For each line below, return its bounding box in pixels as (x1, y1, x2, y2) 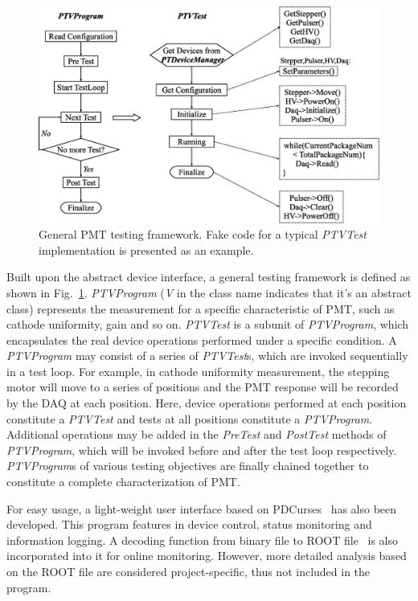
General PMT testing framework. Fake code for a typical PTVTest (39, 226, 367, 243)
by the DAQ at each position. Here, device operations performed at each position (6, 395, 407, 411)
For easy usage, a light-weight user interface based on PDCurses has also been (6, 500, 397, 517)
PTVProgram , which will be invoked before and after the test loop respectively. (6, 441, 397, 458)
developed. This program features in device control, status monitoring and (6, 516, 372, 533)
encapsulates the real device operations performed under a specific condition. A (6, 331, 397, 348)
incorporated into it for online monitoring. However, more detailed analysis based (6, 547, 407, 564)
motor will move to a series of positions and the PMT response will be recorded (6, 378, 399, 395)
